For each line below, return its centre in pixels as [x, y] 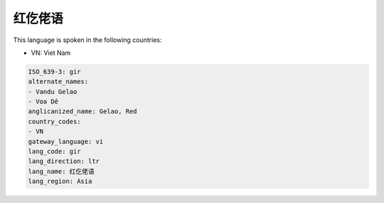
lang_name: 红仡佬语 [62, 171]
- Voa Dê [43, 102]
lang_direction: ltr [64, 161]
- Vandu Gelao [53, 92]
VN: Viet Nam [51, 53]
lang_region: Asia [60, 181]
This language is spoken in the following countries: [87, 40]
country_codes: [54, 121]
